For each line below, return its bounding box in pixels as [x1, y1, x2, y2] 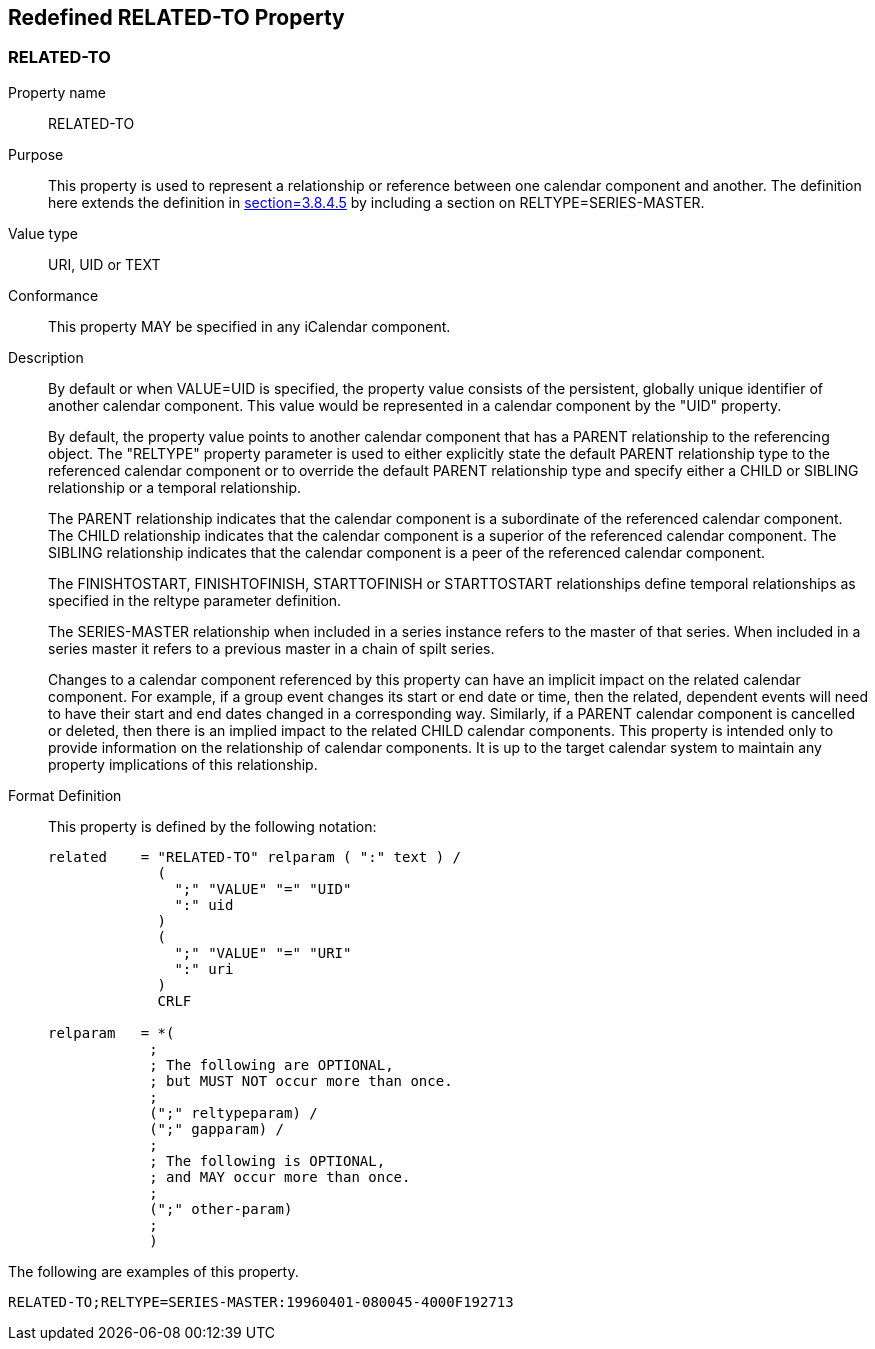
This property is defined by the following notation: [48, 817, 377, 835]
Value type [8, 224, 79, 242]
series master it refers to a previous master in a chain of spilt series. [48, 639, 495, 657]
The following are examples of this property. [8, 1262, 299, 1280]
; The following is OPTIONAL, [149, 1152, 386, 1169]
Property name [8, 83, 106, 101]
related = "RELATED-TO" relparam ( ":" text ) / [48, 848, 462, 865]
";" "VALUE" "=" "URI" [174, 944, 352, 961]
